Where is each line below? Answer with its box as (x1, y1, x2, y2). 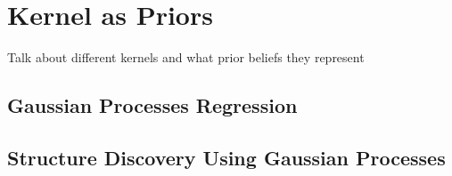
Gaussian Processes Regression (7, 92, 298, 119)
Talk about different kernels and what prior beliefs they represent (7, 48, 365, 67)
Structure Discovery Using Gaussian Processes (7, 143, 446, 171)
